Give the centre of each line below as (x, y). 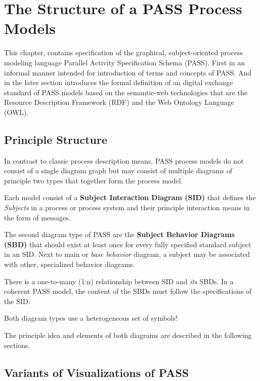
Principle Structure (56, 139)
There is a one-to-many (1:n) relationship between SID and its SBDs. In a (119, 281)
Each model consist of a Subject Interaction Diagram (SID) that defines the (130, 197)
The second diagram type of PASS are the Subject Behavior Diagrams (119, 234)
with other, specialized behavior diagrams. (70, 264)
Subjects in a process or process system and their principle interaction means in (127, 207)
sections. (17, 345)
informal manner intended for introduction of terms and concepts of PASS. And (128, 72)
